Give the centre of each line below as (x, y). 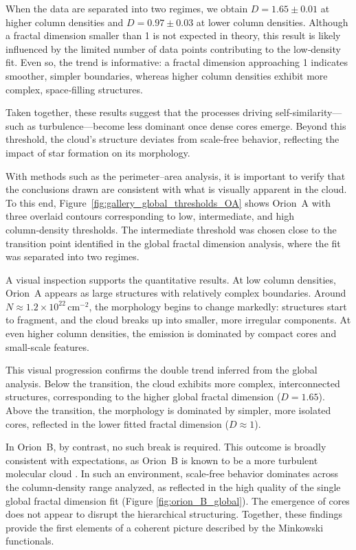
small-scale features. (47, 346)
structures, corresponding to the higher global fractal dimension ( (143, 397)
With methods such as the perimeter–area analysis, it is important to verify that (176, 175)
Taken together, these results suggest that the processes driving (139, 112)
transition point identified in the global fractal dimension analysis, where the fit (173, 243)
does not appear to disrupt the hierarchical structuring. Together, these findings (174, 514)
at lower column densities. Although (272, 22)
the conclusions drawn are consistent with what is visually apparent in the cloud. (176, 189)
